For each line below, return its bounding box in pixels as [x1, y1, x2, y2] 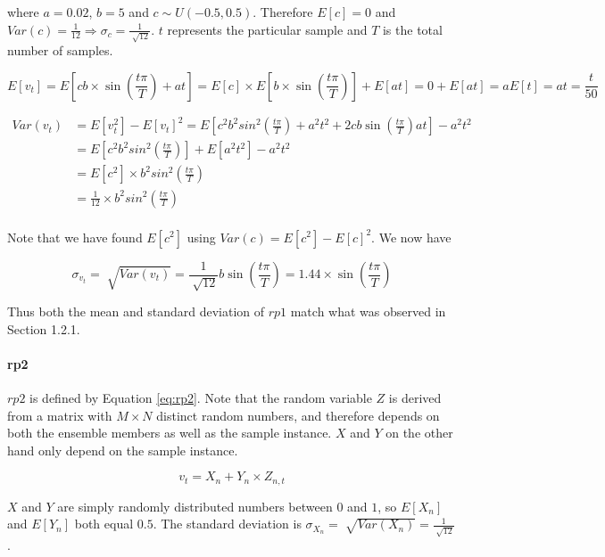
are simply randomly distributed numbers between [57, 496, 333, 515]
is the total [382, 20, 443, 38]
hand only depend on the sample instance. [7, 440, 238, 459]
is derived [388, 388, 442, 406]
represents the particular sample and [167, 20, 368, 38]
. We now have [371, 227, 452, 246]
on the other [385, 423, 453, 442]
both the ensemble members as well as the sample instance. [7, 423, 332, 442]
